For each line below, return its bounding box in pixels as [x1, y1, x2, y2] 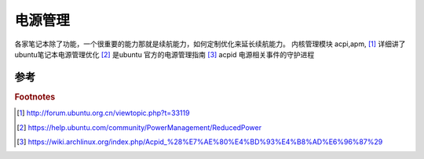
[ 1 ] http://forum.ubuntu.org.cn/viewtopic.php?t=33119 [16, 108, 190, 117]
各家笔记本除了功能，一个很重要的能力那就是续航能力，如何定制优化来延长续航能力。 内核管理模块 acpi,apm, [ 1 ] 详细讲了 [14, 39, 406, 49]
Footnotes [14, 91, 56, 102]
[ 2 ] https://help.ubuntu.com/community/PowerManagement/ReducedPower [16, 122, 262, 132]
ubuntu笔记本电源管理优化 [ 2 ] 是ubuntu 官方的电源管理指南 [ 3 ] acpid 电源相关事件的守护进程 [14, 49, 315, 59]
